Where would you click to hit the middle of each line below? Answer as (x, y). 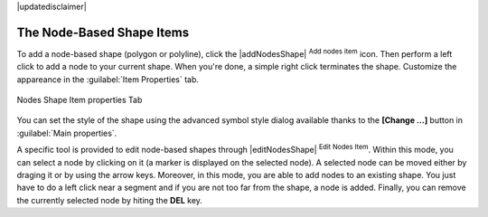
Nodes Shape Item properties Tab (80, 100)
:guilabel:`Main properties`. (67, 133)
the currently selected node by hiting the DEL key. (110, 200)
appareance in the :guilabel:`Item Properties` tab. (108, 79)
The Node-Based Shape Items (103, 32)
